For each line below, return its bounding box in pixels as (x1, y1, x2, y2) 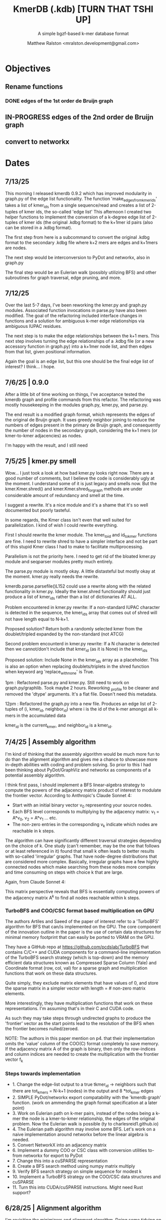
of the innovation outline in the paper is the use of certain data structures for (5, 929, 162, 935)
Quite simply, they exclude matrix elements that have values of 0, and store (5, 980, 159, 986)
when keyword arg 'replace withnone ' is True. (5, 668, 94, 676)
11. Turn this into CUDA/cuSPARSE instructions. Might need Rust (12, 1184, 143, 1190)
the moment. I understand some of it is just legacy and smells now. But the (5, 481, 157, 487)
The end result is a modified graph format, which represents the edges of (5, 411, 155, 417)
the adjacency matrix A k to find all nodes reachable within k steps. (5, 894, 140, 901)
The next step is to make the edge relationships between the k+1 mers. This (5, 333, 160, 339)
